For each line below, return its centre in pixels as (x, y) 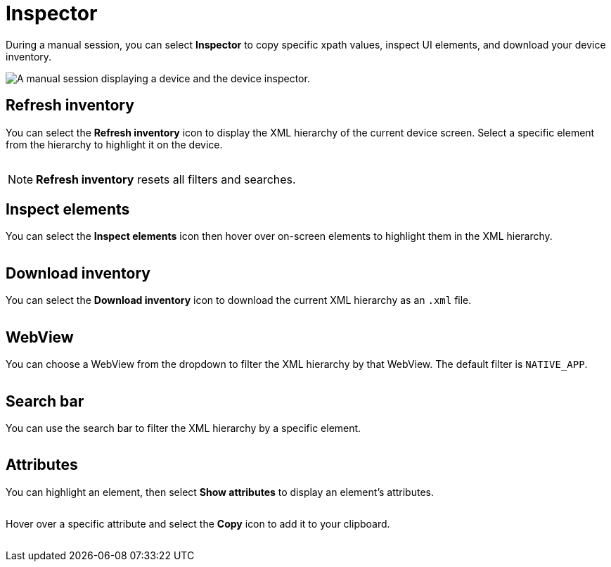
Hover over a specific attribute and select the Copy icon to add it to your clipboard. (198, 523)
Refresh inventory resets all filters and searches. (166, 179)
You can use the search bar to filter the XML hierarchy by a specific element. (184, 428)
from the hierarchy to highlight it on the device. (114, 144)
